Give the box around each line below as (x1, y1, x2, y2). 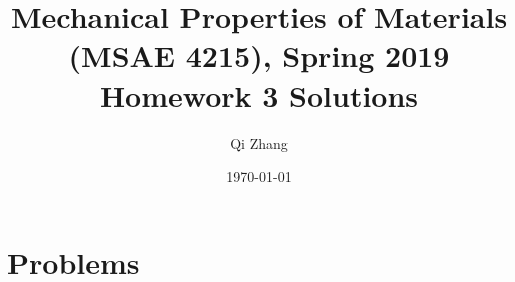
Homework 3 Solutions (99, 74, 419, 115)
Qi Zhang (230, 132, 288, 153)
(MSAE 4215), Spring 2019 (68, 35, 450, 76)
